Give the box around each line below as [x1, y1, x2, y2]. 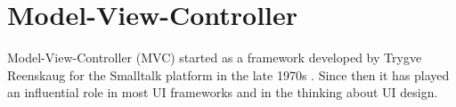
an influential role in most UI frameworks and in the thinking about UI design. [7, 83, 438, 102]
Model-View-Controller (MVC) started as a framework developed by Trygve [7, 48, 422, 67]
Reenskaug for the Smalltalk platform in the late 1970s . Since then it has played [7, 65, 450, 84]
